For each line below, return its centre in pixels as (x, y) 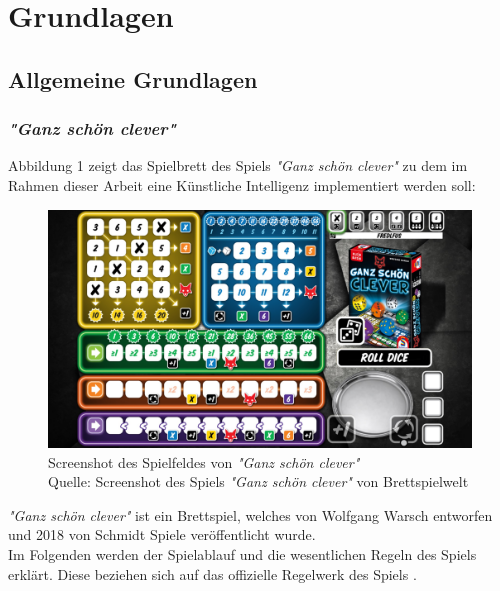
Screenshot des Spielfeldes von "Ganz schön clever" (204, 461)
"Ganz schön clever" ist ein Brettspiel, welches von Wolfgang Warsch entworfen (250, 514)
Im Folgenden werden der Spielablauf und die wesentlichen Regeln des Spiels (242, 554)
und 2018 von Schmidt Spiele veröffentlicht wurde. (162, 534)
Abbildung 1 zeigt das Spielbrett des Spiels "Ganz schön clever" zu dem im (238, 165)
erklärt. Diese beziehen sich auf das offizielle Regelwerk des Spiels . (212, 573)
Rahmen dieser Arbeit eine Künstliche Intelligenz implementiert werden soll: (242, 184)
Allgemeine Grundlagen (133, 78)
